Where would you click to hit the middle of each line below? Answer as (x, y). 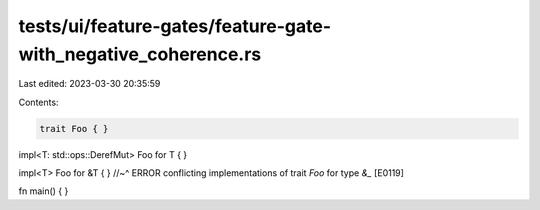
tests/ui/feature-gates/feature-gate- (175, 26)
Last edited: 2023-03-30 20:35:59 (89, 84)
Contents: (38, 102)
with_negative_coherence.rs (140, 54)
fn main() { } (43, 191)
